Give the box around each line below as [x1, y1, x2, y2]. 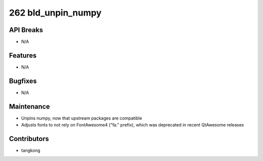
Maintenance [9, 102, 50, 110]
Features [9, 51, 37, 59]
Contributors [9, 134, 49, 143]
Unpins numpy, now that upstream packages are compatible [21, 115, 142, 121]
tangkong [21, 147, 40, 153]
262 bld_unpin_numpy [9, 7, 102, 18]
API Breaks [9, 26, 43, 34]
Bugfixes [9, 77, 37, 85]
